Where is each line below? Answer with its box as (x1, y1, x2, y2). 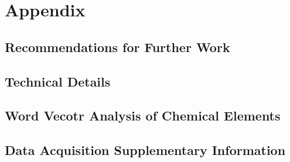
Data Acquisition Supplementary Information (5, 141, 286, 159)
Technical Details (5, 72, 111, 90)
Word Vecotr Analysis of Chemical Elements (5, 106, 281, 125)
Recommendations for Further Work (5, 37, 230, 56)
